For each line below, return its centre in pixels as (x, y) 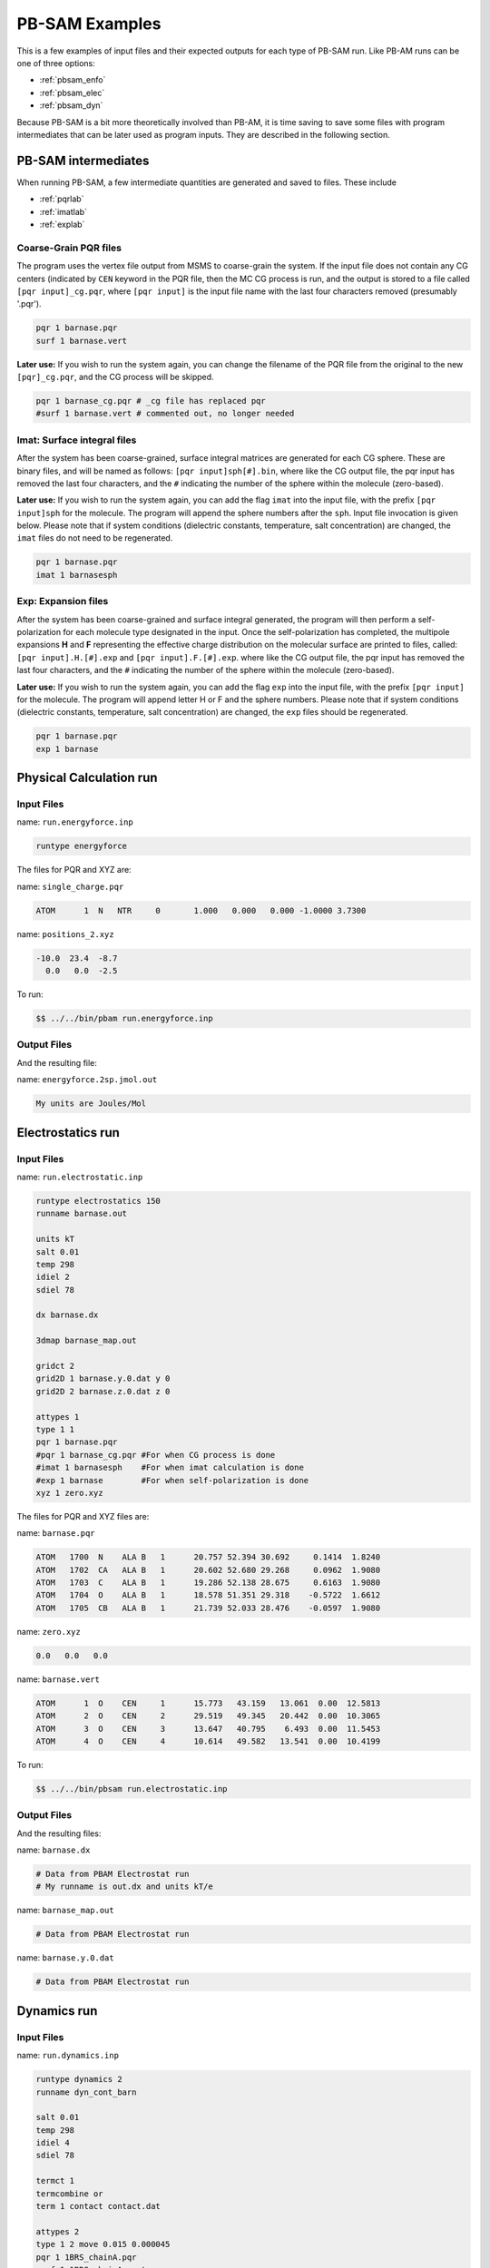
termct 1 (55, 2181)
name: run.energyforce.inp (75, 822)
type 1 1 (55, 1429)
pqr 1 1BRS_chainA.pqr (86, 2257)
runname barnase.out (81, 1214)
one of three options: (56, 63)
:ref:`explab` (62, 224)
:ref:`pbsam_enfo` (73, 80)
